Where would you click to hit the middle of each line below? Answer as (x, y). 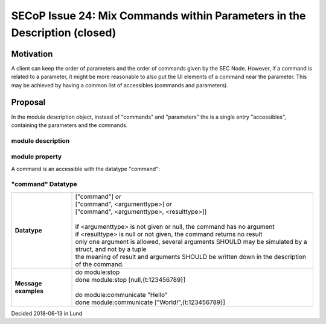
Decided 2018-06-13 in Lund (47, 313)
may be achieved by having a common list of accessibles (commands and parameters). (120, 85)
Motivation (32, 54)
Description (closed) (64, 33)
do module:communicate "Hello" (122, 294)
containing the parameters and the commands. (69, 125)
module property (37, 157)
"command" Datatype (44, 184)
